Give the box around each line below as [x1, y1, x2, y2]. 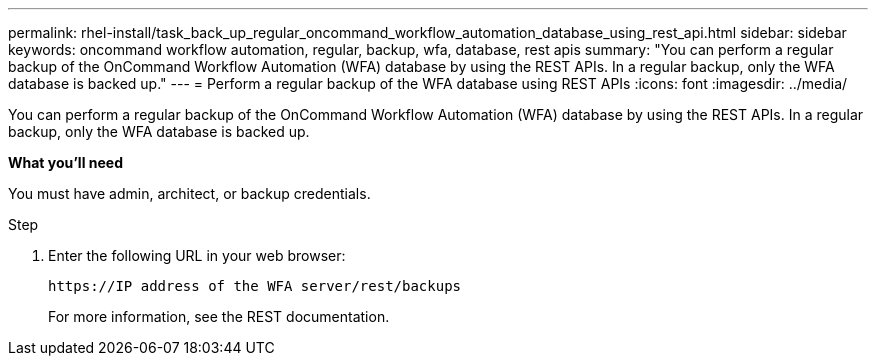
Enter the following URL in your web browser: [48, 247, 346, 264]
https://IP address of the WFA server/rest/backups [48, 278, 462, 294]
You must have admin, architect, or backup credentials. [8, 185, 371, 202]
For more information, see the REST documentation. [48, 308, 390, 325]
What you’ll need [8, 154, 123, 171]
